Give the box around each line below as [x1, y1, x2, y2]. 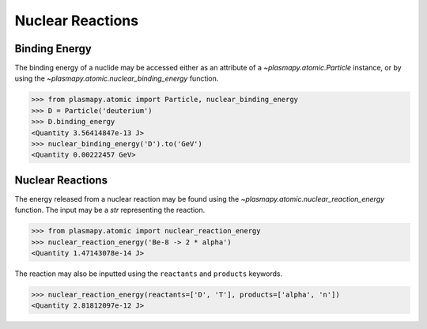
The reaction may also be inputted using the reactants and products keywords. [14, 269, 283, 278]
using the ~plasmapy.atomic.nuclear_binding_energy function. [14, 74, 219, 83]
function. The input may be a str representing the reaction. [14, 206, 206, 215]
